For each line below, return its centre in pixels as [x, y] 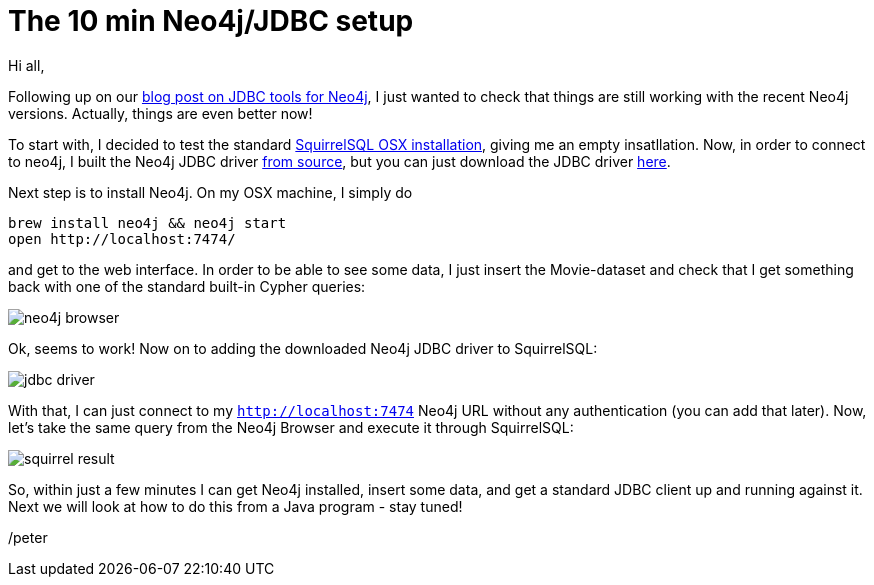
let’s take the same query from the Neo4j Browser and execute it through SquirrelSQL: [291, 427]
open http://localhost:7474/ [122, 238]
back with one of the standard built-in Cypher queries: [187, 286]
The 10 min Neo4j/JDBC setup [211, 21]
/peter [28, 537]
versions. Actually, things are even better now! [160, 113]
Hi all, [26, 65]
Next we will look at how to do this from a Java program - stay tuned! [235, 506]
